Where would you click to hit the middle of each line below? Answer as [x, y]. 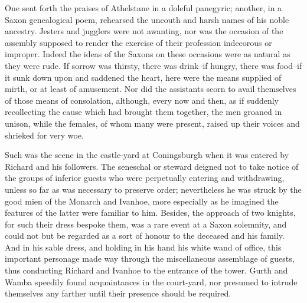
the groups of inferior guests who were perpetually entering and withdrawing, [145, 178]
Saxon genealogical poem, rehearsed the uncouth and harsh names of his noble [147, 19]
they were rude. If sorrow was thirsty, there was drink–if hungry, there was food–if [153, 65]
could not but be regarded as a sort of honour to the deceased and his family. [145, 236]
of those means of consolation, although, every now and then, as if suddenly [142, 100]
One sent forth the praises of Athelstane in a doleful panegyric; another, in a [143, 8]
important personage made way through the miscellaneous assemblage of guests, [150, 258]
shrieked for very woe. [44, 135]
